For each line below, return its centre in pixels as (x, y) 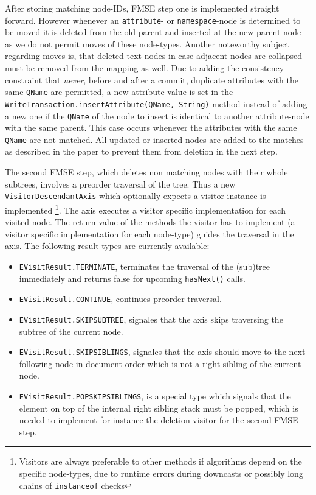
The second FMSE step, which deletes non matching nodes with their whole (146, 172)
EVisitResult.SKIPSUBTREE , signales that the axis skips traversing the (151, 319)
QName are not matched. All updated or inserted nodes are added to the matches (154, 139)
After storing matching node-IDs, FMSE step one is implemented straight (142, 8)
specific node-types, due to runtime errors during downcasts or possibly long (161, 473)
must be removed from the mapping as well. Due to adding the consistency (145, 68)
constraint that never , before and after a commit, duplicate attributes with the (152, 79)
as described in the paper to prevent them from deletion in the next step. (141, 151)
